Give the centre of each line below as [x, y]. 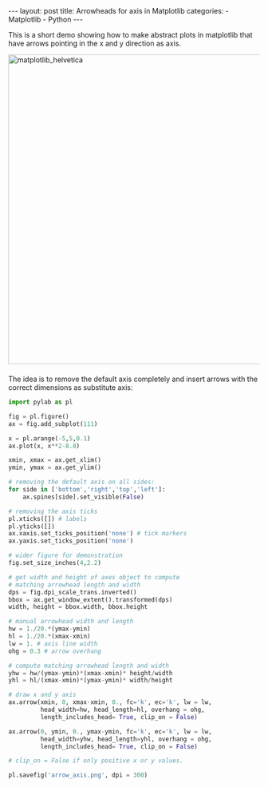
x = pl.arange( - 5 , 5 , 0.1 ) [49, 438]
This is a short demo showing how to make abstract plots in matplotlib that [130, 35]
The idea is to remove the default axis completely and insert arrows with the [133, 379]
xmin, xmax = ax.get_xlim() [55, 460]
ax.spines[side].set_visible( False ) [84, 497]
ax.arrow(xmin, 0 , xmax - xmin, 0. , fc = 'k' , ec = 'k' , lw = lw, [110, 702]
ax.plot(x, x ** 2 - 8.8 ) [44, 446]
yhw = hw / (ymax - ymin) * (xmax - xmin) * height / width [91, 673]
